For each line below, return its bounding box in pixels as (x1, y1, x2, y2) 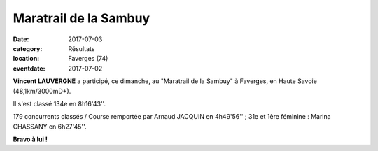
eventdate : (13, 64, 45, 73)
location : (13, 55, 40, 63)
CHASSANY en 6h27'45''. (13, 122, 87, 131)
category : (13, 44, 43, 52)
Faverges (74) (68, 55, 108, 63)
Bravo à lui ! (13, 135, 48, 143)
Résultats (68, 44, 95, 52)
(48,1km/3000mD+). (13, 87, 71, 95)
